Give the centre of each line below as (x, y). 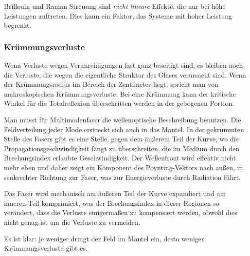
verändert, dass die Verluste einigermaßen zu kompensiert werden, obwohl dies (121, 212)
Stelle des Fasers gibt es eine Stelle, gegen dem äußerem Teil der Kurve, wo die (121, 139)
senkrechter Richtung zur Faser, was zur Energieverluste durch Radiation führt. (122, 177)
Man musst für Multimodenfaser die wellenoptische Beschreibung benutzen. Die (123, 119)
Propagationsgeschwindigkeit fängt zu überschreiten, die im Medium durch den (122, 148)
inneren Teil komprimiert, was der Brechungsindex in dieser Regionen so (112, 203)
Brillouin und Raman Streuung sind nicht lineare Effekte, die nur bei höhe (115, 6)
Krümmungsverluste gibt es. (46, 248)
